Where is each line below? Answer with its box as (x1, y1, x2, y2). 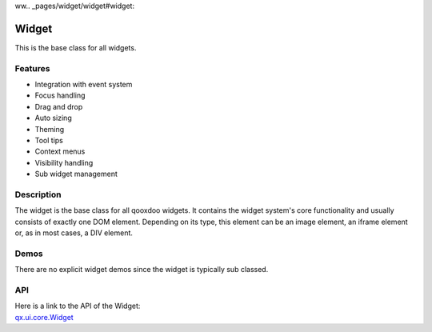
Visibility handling (34, 158, 94, 167)
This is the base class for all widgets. (14, 42, 137, 52)
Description (14, 189, 62, 200)
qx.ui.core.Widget (14, 312, 74, 322)
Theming (34, 124, 64, 134)
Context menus (34, 146, 86, 156)
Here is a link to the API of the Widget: (14, 301, 141, 311)
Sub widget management (34, 169, 118, 179)
